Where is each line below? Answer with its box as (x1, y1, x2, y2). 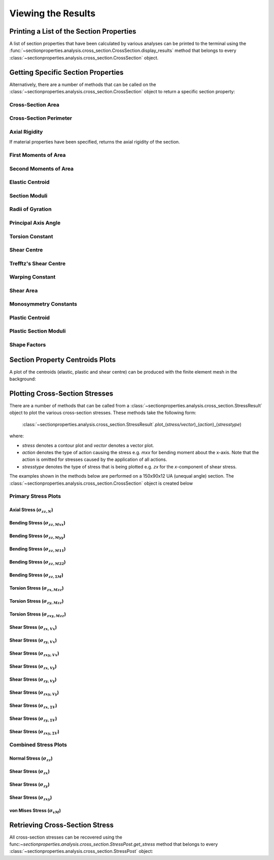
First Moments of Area (9, 152, 66, 159)
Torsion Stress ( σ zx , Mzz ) (9, 585, 64, 592)
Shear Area (9, 287, 38, 294)
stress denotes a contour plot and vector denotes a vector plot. (22, 442, 154, 448)
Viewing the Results (9, 8, 96, 19)
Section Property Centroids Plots (9, 355, 116, 364)
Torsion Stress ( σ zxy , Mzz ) (9, 611, 66, 618)
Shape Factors (9, 341, 46, 348)
